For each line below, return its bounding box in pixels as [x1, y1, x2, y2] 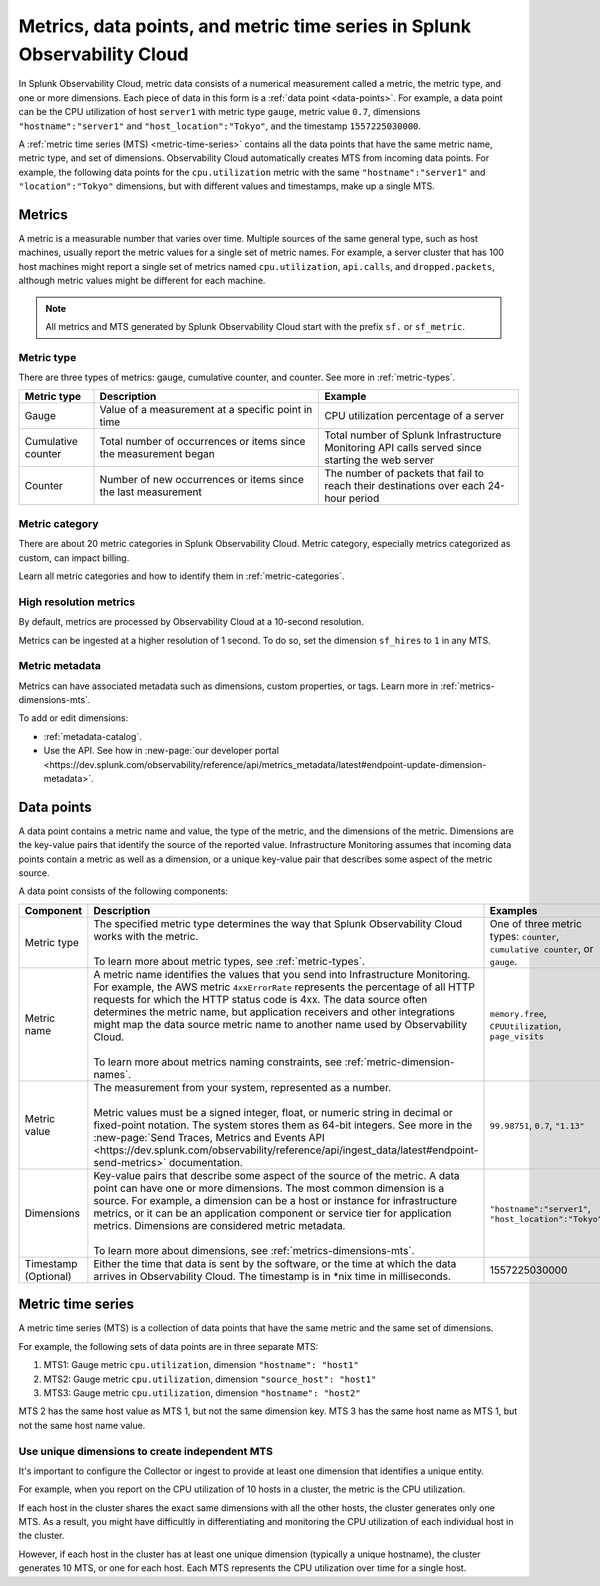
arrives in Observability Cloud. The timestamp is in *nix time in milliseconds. [93, 1269, 452, 1283]
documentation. [168, 1155, 244, 1169]
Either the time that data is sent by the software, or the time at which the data [93, 1256, 457, 1270]
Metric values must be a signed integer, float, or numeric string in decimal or [93, 1105, 454, 1119]
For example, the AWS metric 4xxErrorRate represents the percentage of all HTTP [93, 980, 475, 994]
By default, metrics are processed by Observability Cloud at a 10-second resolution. [18, 616, 365, 628]
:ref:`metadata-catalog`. [43, 730, 142, 742]
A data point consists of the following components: [18, 885, 229, 897]
